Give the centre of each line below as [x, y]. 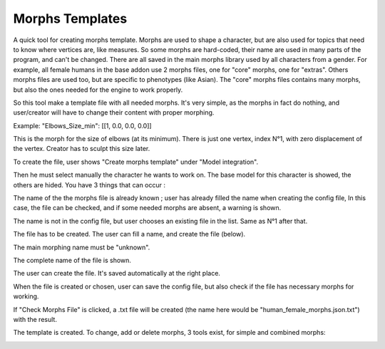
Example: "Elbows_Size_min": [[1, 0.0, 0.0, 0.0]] [83, 125]
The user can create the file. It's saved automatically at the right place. [117, 274]
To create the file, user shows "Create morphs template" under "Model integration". [136, 162]
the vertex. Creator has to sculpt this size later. [82, 149]
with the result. [35, 319]
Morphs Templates [70, 19]
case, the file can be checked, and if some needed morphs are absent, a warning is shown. [147, 208]
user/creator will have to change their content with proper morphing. [114, 113]
